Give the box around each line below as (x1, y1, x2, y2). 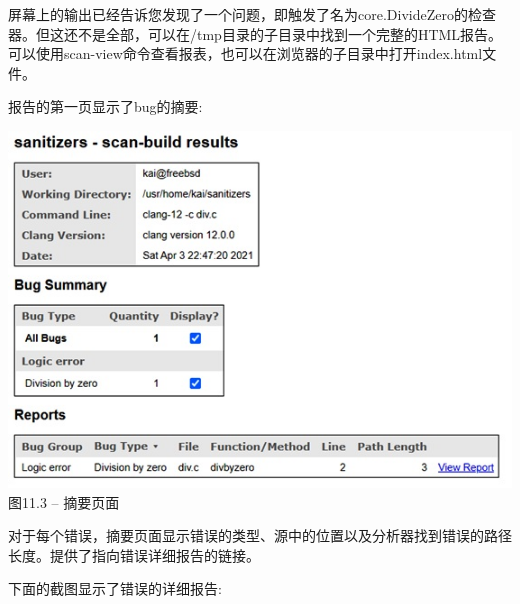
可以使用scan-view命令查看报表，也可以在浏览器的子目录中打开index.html (8, 43, 483, 64)
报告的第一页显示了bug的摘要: (8, 96, 203, 117)
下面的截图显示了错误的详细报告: (8, 578, 222, 599)
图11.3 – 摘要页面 (8, 491, 120, 512)
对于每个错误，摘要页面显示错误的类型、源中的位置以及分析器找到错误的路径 (8, 525, 512, 546)
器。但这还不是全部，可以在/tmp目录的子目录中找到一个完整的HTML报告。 (8, 23, 503, 44)
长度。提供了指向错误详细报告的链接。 (8, 544, 260, 565)
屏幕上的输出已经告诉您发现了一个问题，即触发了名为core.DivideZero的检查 (8, 4, 496, 24)
